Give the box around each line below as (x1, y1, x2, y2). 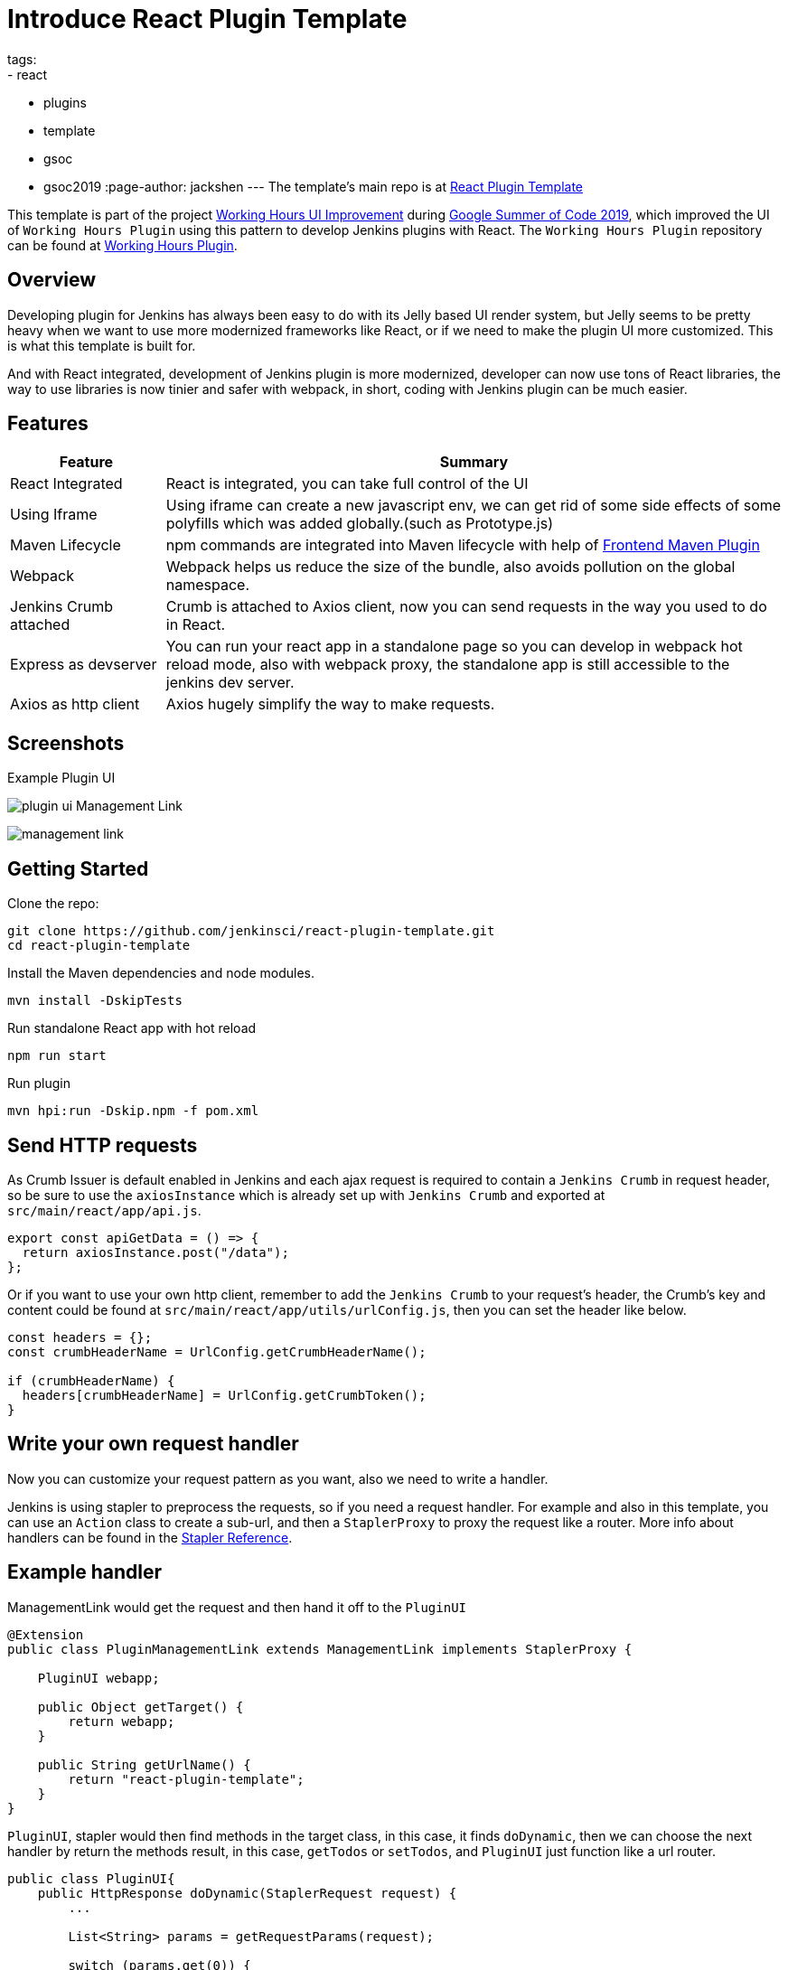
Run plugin (7, 1075, 70, 1092)
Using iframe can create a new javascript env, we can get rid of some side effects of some (165, 496, 782, 515)
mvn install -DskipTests (7, 993, 183, 1008)
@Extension (7, 1627, 84, 1642)
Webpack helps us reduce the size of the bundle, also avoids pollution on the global (165, 558, 736, 577)
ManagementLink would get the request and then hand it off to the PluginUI (7, 1599, 467, 1615)
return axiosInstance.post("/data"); (22, 1244, 289, 1260)
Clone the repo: (7, 896, 99, 912)
